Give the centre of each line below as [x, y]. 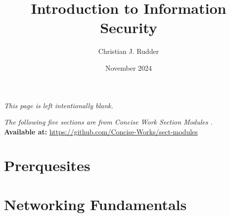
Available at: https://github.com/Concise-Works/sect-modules [101, 131]
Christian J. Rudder [129, 51]
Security [129, 27]
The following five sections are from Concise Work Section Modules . [108, 122]
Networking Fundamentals [95, 204]
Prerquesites [47, 165]
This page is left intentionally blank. [59, 105]
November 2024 [129, 67]
